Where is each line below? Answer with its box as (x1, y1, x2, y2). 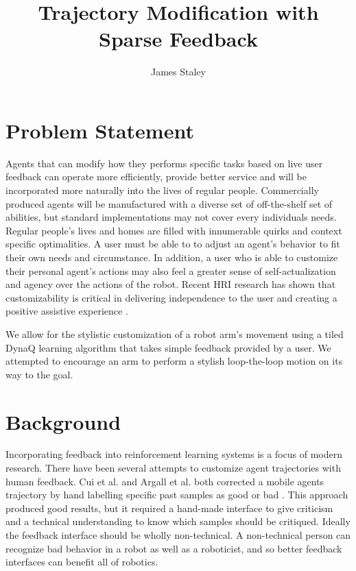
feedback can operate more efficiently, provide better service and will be (5, 169, 307, 184)
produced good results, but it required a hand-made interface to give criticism (5, 500, 333, 515)
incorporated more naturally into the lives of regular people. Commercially (5, 183, 319, 197)
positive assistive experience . (5, 304, 128, 318)
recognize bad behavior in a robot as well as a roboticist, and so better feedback (5, 541, 342, 555)
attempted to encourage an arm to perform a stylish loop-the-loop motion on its (5, 354, 343, 368)
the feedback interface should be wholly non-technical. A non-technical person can (5, 528, 351, 542)
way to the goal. (5, 367, 73, 381)
